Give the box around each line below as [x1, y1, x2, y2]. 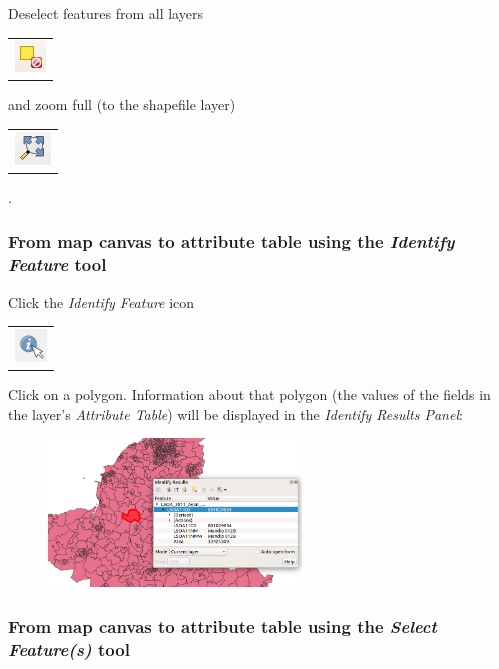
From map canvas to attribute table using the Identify [8, 229, 455, 254]
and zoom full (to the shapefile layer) [8, 94, 236, 115]
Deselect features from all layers [8, 3, 203, 23]
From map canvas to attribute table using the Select [8, 613, 437, 638]
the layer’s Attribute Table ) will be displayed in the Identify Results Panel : [8, 403, 463, 424]
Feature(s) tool [8, 636, 130, 661]
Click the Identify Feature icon [8, 291, 195, 312]
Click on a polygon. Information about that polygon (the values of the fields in [8, 384, 491, 405]
